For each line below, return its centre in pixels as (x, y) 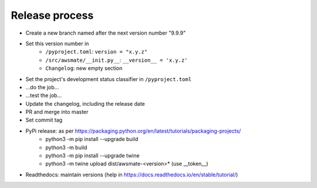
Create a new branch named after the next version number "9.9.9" (106, 33)
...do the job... (42, 87)
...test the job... (44, 95)
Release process (52, 15)
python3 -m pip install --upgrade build (92, 139)
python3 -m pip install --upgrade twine (93, 156)
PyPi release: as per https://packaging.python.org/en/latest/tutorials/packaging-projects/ (133, 131)
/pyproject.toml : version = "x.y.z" (97, 52)
